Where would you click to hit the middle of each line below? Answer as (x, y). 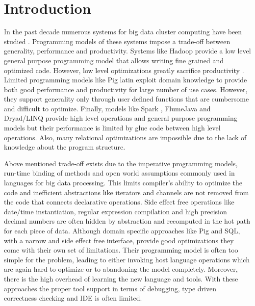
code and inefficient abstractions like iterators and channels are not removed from (127, 192)
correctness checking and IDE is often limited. (73, 298)
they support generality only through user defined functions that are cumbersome (127, 99)
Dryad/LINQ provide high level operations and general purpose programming (121, 118)
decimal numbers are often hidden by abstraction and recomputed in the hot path (127, 221)
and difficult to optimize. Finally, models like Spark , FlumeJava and (107, 108)
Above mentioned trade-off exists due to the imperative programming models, (121, 163)
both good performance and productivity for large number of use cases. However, (126, 89)
